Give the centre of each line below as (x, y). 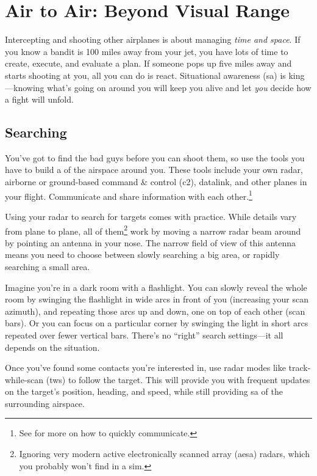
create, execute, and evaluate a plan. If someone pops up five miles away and (148, 63)
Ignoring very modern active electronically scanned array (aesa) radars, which (164, 454)
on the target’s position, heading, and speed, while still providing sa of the (144, 391)
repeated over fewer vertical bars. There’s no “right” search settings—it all (144, 335)
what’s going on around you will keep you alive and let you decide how (179, 87)
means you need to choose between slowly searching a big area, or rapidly (142, 254)
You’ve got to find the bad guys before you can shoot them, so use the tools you (155, 157)
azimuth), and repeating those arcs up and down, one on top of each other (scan (155, 311)
